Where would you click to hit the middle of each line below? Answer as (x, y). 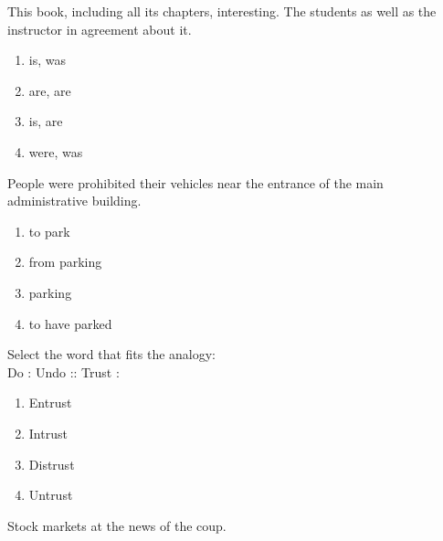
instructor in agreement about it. (100, 29)
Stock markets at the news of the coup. (117, 525)
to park (49, 231)
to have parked (70, 323)
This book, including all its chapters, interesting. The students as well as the (222, 11)
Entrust (50, 403)
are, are (50, 90)
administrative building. (74, 201)
